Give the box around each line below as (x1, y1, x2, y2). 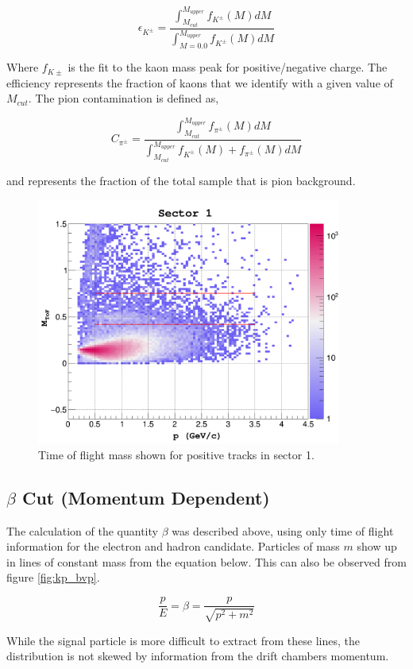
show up (357, 538, 397, 555)
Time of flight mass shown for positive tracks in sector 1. (38, 446, 315, 462)
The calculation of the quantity (6, 522, 158, 539)
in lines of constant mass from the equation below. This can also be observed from (6, 553, 407, 570)
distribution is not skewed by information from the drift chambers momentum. (6, 648, 389, 664)
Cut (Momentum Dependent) (21, 485, 270, 509)
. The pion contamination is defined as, (28, 90, 219, 106)
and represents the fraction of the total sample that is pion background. (6, 172, 356, 188)
